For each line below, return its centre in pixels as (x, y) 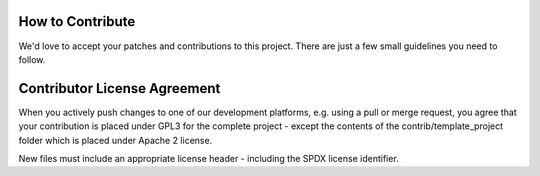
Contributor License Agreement (119, 88)
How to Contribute (77, 21)
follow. (32, 59)
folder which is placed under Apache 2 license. (115, 140)
